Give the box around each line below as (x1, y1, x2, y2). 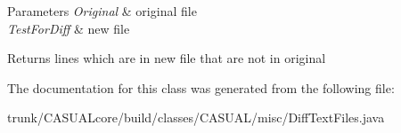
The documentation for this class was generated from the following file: (7, 78, 395, 97)
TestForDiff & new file (7, 19, 130, 37)
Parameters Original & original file (7, 2, 197, 20)
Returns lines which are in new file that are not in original (7, 49, 326, 67)
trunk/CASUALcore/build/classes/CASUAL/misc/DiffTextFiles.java (7, 108, 385, 127)
